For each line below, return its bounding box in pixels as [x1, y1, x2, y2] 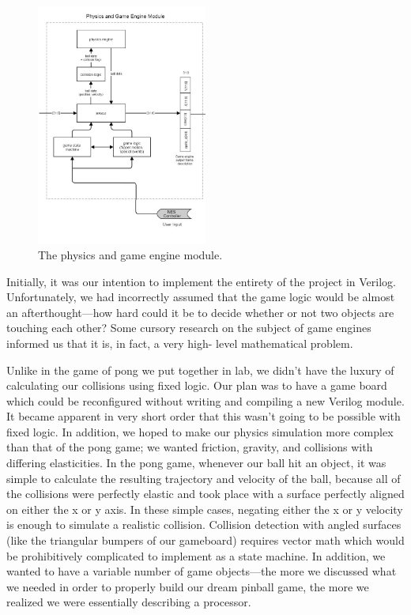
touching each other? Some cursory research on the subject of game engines [6, 319, 371, 336]
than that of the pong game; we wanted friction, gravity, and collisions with [6, 439, 373, 455]
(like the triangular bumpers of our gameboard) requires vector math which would [6, 532, 405, 549]
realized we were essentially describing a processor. [6, 594, 251, 610]
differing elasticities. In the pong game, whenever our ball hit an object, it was [6, 455, 386, 471]
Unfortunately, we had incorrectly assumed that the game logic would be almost [6, 289, 395, 305]
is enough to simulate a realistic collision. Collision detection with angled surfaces [6, 516, 402, 533]
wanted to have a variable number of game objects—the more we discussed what [6, 563, 397, 579]
